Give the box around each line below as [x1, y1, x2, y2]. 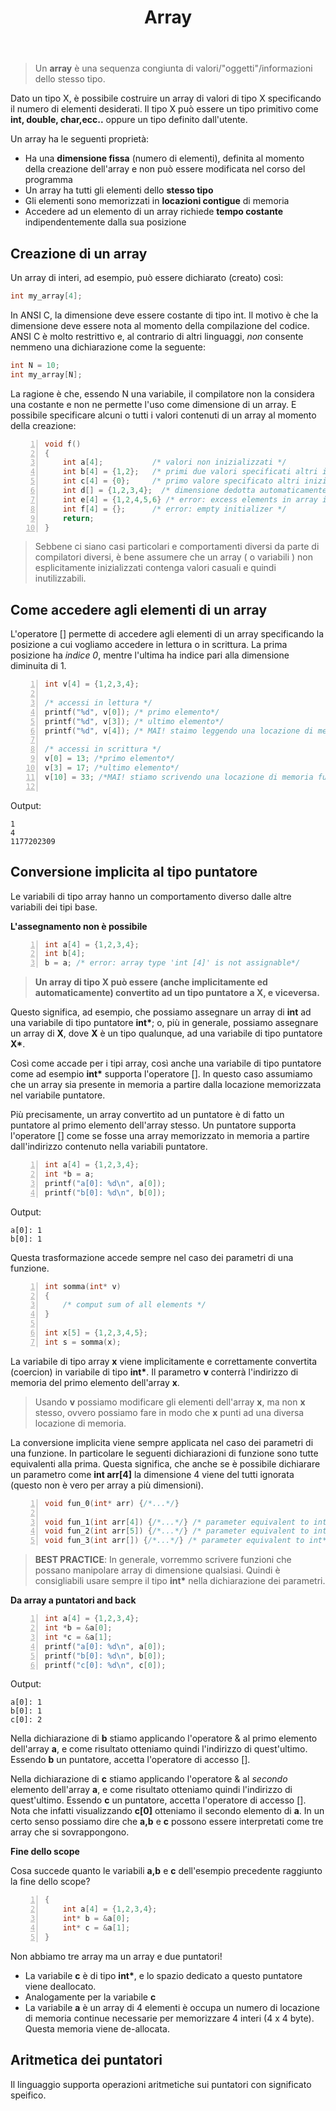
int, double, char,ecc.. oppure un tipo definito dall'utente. [10, 114, 248, 126]
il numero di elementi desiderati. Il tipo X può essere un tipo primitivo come [10, 103, 319, 115]
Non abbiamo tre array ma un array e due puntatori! [10, 1950, 223, 1962]
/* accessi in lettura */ [44, 697, 153, 708]
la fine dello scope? [10, 1876, 91, 1888]
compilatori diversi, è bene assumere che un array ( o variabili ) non [34, 551, 313, 563]
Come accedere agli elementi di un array [10, 601, 268, 618]
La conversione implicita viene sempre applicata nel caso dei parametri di [10, 1436, 314, 1448]
